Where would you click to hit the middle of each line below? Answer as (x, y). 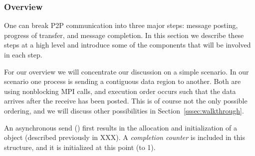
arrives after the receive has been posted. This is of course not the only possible (126, 101)
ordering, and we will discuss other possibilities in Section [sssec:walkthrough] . (124, 110)
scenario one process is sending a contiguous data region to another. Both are (123, 81)
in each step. (23, 54)
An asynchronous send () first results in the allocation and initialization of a (121, 127)
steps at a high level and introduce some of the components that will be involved (127, 45)
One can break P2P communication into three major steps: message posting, (121, 25)
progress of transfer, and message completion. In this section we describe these (124, 35)
